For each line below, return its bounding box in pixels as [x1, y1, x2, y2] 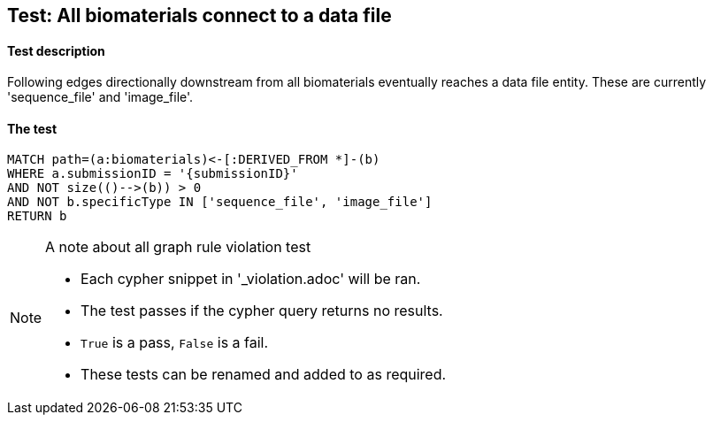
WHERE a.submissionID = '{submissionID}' [7, 166, 298, 181]
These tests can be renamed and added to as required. [80, 365, 447, 384]
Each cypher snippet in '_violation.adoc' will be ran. [80, 270, 421, 288]
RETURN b [7, 209, 67, 224]
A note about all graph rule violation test [45, 238, 311, 257]
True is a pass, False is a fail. [80, 334, 269, 352]
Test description [7, 42, 105, 58]
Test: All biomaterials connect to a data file [7, 4, 392, 27]
